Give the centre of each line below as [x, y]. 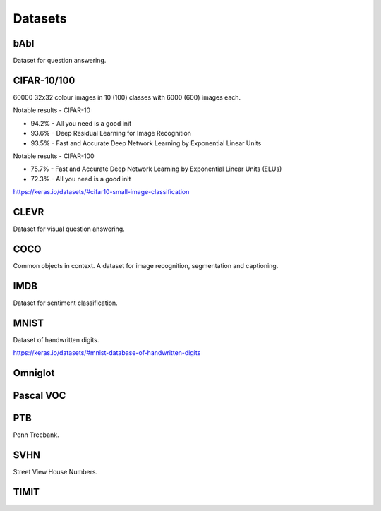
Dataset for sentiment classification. [65, 303]
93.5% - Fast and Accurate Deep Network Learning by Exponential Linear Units [146, 143]
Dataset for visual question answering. [69, 229]
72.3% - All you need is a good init [81, 179]
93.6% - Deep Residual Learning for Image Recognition [111, 133]
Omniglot [34, 373]
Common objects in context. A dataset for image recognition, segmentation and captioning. [146, 265]
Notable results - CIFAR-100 [54, 156]
